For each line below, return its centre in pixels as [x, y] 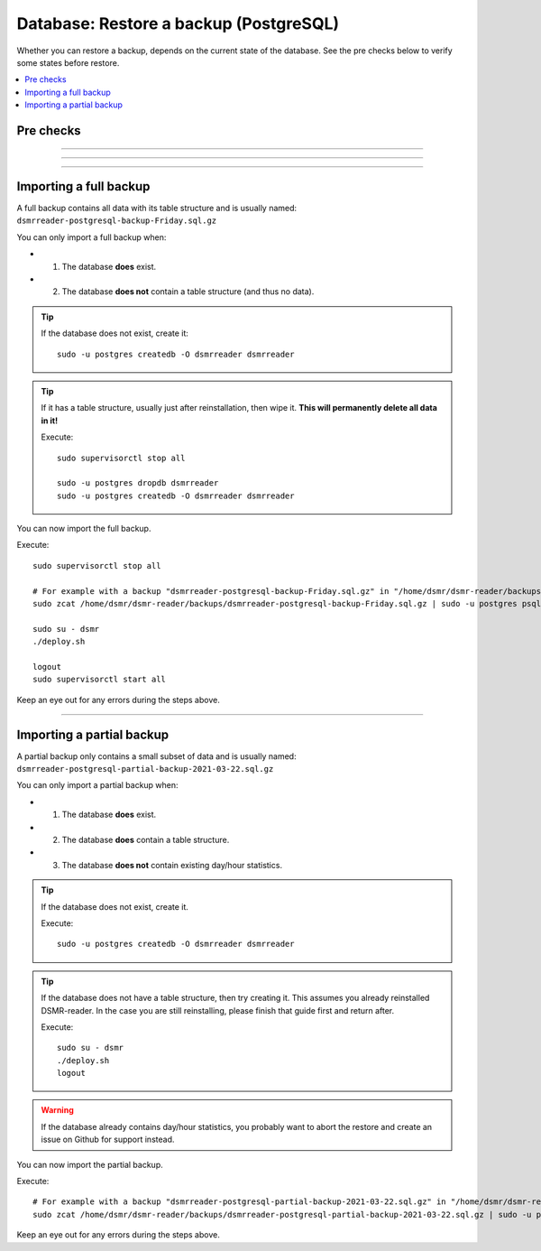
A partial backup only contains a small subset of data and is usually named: [156, 756]
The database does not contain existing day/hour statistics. [172, 865]
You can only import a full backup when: [92, 237]
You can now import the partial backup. [90, 1164]
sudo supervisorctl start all [100, 680]
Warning [57, 1110]
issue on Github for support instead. [108, 1140]
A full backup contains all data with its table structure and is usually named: [157, 208]
